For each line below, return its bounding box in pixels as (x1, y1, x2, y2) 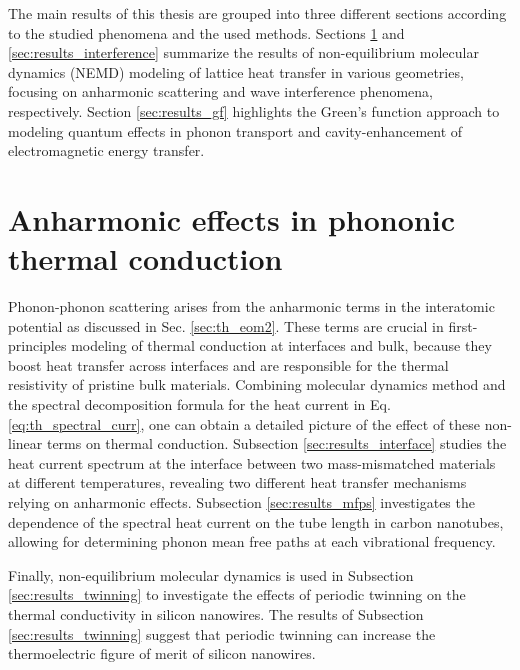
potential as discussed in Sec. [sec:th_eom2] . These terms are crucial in (8, 315, 444, 336)
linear (8, 433, 43, 454)
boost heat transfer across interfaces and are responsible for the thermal (8, 354, 449, 375)
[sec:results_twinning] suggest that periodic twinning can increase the (8, 623, 436, 644)
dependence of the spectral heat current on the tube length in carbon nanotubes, (8, 511, 504, 532)
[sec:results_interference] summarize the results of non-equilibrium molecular (8, 42, 479, 63)
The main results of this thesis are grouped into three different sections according (8, 3, 507, 23)
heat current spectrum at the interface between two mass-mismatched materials (8, 452, 496, 473)
